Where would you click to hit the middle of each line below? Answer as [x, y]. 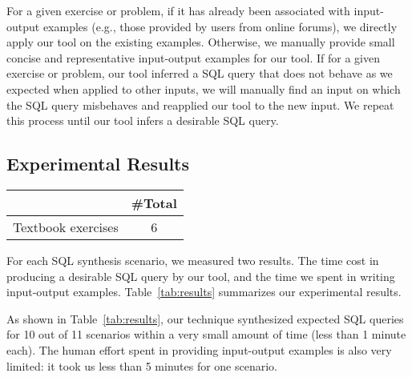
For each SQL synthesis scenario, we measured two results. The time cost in [193, 260]
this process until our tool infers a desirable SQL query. [143, 120]
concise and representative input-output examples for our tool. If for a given [193, 57]
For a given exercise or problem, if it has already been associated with [178, 10]
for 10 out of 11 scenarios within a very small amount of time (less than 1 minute [206, 334]
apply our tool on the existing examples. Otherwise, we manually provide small [201, 42]
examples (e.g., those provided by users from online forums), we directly [220, 26]
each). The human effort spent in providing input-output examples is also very [199, 349]
